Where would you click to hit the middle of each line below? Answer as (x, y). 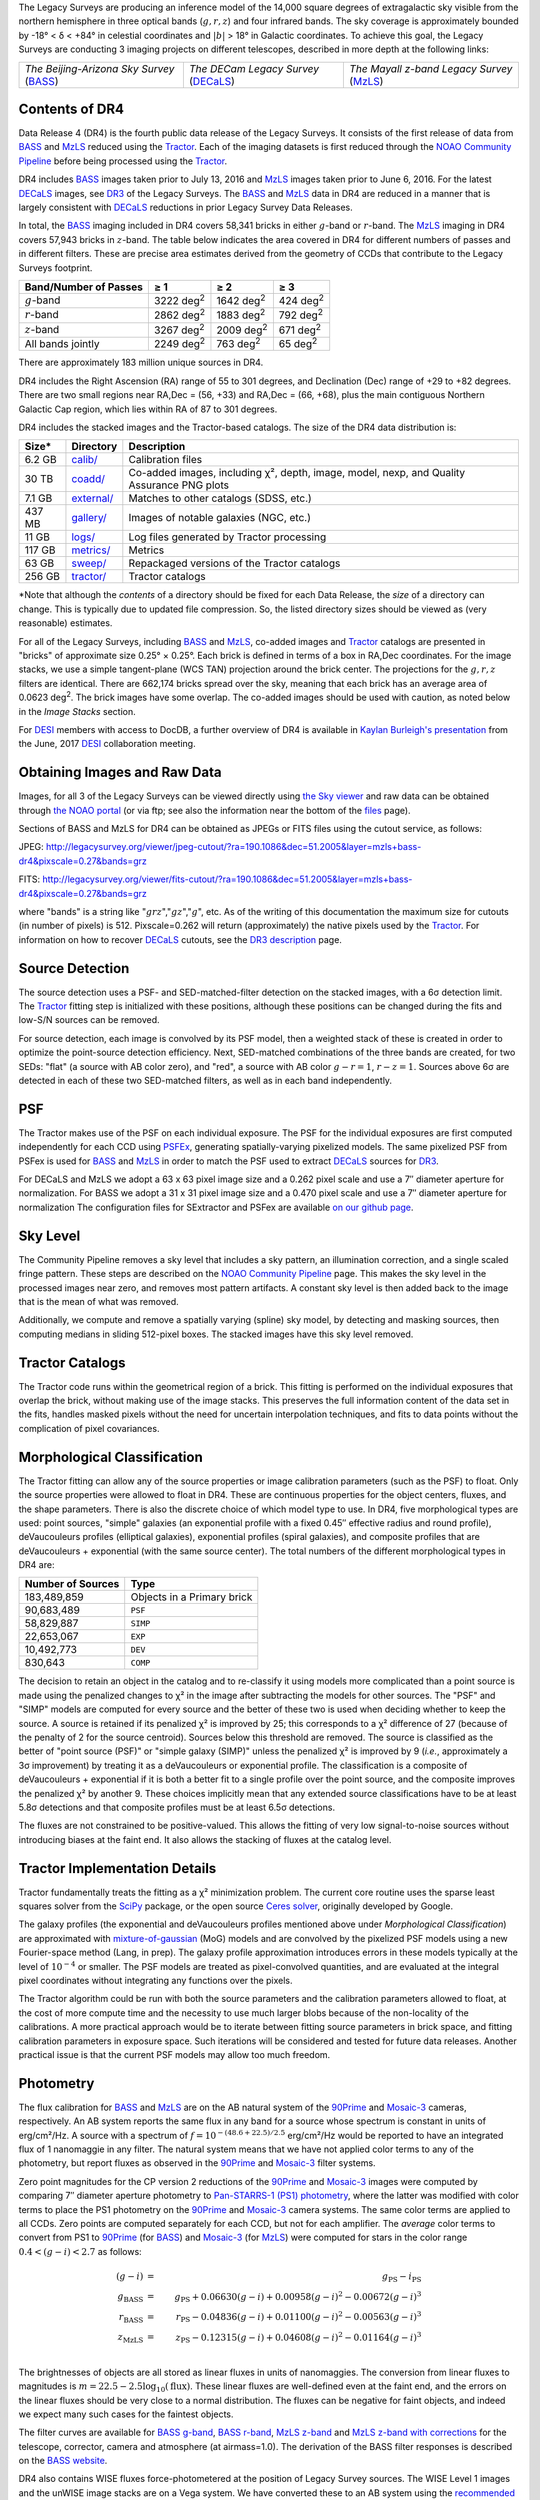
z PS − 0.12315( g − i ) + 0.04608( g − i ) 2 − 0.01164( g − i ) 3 (298, 2337)
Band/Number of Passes (84, 287)
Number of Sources (72, 1584)
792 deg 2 (301, 314)
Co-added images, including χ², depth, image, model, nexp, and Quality (297, 473)
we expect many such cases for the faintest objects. (126, 2414)
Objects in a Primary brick (191, 1597)
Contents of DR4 (71, 108)
